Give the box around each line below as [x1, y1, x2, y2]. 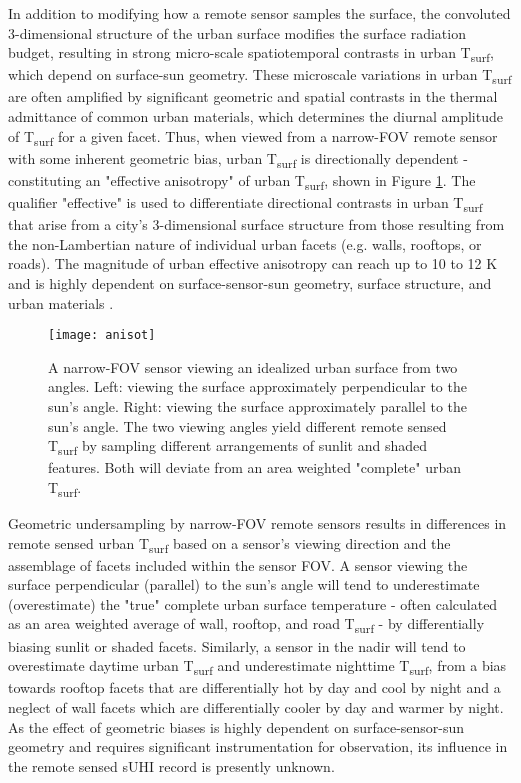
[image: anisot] [48, 328, 156, 343]
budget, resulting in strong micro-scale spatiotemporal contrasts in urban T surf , [8, 42, 494, 65]
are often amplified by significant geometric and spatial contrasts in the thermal [8, 86, 498, 107]
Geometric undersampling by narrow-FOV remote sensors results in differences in [8, 512, 507, 533]
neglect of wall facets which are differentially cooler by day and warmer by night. [8, 696, 504, 717]
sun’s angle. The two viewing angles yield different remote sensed [48, 415, 447, 436]
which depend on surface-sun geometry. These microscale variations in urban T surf [8, 64, 512, 88]
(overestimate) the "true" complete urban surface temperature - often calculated [8, 593, 498, 614]
